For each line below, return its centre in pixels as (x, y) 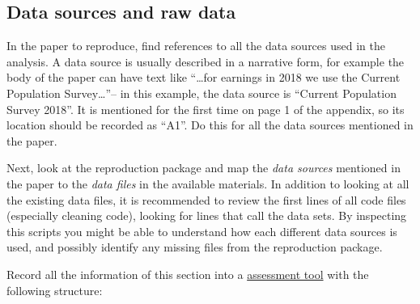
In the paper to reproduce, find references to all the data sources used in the (196, 46)
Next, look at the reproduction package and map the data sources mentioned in (204, 168)
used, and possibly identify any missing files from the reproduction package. (195, 247)
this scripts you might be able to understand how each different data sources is (202, 231)
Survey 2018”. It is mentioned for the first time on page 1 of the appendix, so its (206, 109)
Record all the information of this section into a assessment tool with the (188, 274)
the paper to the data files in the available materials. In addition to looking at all (208, 183)
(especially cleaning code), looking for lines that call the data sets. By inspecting (207, 215)
